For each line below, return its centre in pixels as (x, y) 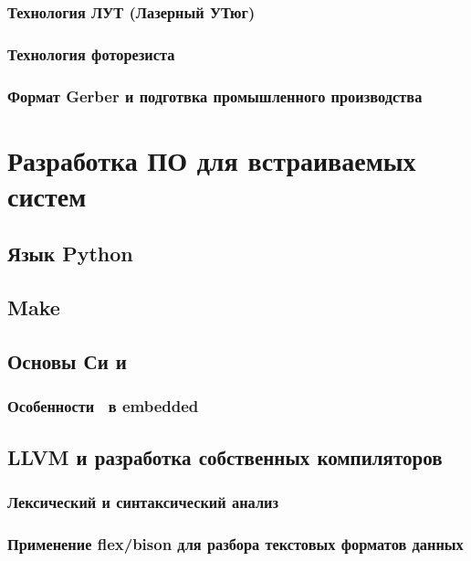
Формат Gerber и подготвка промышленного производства (215, 95)
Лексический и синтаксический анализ (143, 501)
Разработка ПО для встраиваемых (212, 159)
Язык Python (70, 254)
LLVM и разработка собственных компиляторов (225, 456)
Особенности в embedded (103, 406)
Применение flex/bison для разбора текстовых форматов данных (235, 543)
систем (47, 195)
